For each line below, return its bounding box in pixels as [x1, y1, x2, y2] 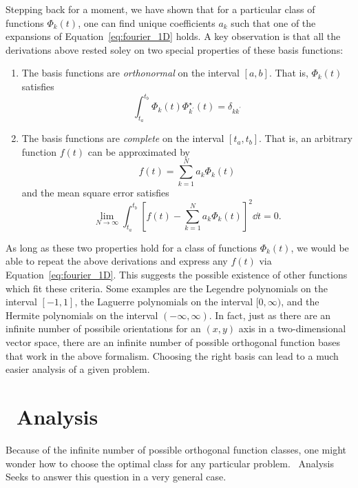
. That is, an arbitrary [259, 131, 353, 145]
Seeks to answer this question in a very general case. [6, 469, 227, 484]
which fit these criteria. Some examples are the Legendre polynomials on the [6, 281, 328, 295]
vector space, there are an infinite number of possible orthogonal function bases [6, 335, 340, 349]
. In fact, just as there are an [209, 307, 331, 322]
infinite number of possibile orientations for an [6, 321, 201, 336]
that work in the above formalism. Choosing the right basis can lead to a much [6, 348, 339, 363]
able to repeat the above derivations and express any [6, 254, 228, 268]
